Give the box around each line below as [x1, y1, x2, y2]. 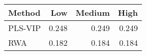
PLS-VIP [8, 22, 41, 34]
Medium [76, 7, 110, 18]
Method [8, 7, 41, 18]
